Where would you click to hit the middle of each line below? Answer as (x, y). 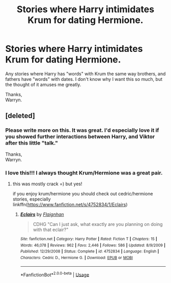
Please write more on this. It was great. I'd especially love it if (82, 130)
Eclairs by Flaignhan (42, 214)
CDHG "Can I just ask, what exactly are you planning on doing (98, 224)
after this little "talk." (32, 143)
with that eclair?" (51, 230)
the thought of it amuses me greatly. (43, 84)
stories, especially (32, 199)
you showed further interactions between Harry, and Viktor (80, 137)
